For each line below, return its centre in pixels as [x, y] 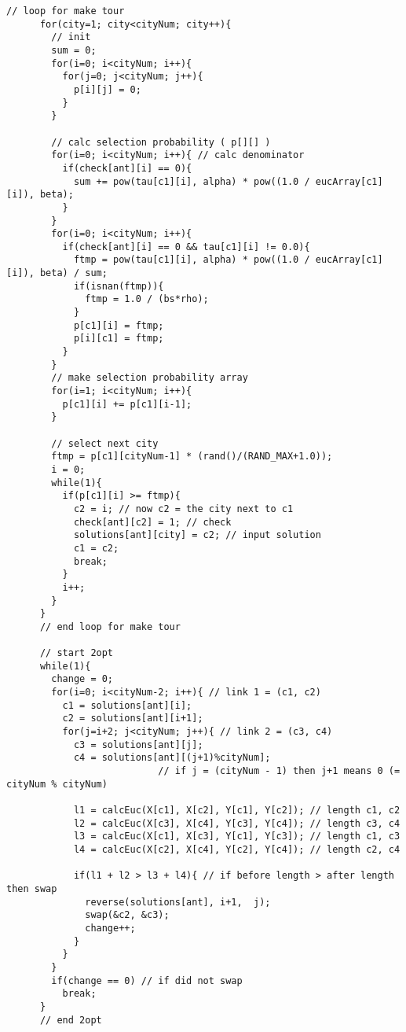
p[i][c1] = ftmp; [119, 339]
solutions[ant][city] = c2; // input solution [197, 535]
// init [71, 37]
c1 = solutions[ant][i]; [127, 705]
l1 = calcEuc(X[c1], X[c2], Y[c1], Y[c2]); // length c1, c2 [237, 811]
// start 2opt [77, 653]
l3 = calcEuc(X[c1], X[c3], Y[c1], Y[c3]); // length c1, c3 [237, 837]
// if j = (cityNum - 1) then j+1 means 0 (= [279, 771]
